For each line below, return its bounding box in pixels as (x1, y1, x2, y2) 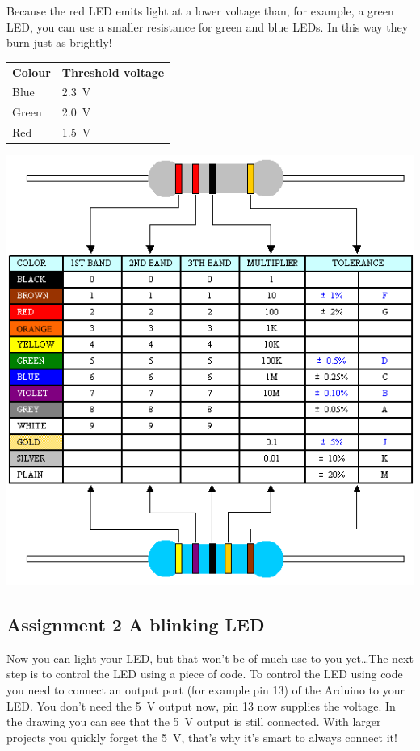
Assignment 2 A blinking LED (6, 611, 265, 636)
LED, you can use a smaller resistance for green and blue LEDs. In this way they (6, 18, 409, 35)
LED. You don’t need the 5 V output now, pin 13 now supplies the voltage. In (6, 697, 396, 714)
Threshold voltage (61, 63, 165, 80)
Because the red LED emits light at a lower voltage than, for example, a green (6, 2, 394, 19)
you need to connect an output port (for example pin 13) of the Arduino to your (6, 681, 405, 698)
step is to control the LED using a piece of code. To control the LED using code (6, 665, 403, 682)
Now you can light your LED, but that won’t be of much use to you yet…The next (6, 649, 414, 666)
